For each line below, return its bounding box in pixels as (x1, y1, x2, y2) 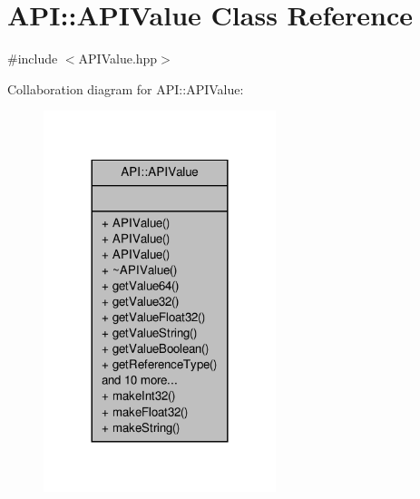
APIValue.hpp (78, 49, 158, 68)
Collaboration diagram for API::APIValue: (7, 79, 244, 98)
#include (7, 49, 58, 68)
